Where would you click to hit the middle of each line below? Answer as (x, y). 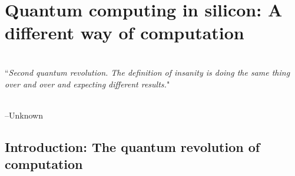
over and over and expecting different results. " (87, 84)
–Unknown (24, 115)
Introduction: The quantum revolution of (132, 146)
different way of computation (125, 33)
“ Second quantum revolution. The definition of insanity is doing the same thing (147, 72)
